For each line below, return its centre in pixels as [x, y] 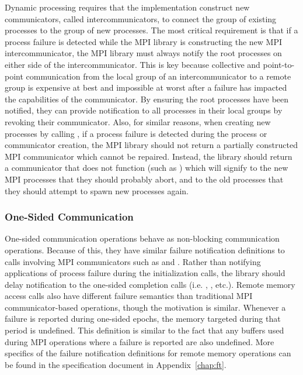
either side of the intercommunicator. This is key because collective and [133, 64]
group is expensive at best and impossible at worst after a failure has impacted [146, 87]
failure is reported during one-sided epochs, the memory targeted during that [143, 319]
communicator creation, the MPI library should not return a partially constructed [151, 145]
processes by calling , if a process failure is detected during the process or [136, 133]
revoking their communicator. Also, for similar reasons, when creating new [138, 121]
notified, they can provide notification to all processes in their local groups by [144, 110]
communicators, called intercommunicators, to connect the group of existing [141, 18]
